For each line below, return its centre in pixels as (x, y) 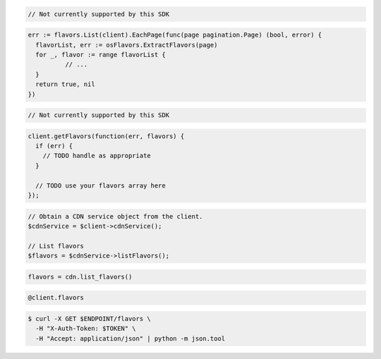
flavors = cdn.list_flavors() (80, 276)
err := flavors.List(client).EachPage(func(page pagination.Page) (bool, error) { (175, 35)
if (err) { (54, 146)
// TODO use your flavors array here (101, 185)
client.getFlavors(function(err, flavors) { (106, 136)
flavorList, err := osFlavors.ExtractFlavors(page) (127, 45)
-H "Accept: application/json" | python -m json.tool (131, 338)
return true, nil (65, 84)
